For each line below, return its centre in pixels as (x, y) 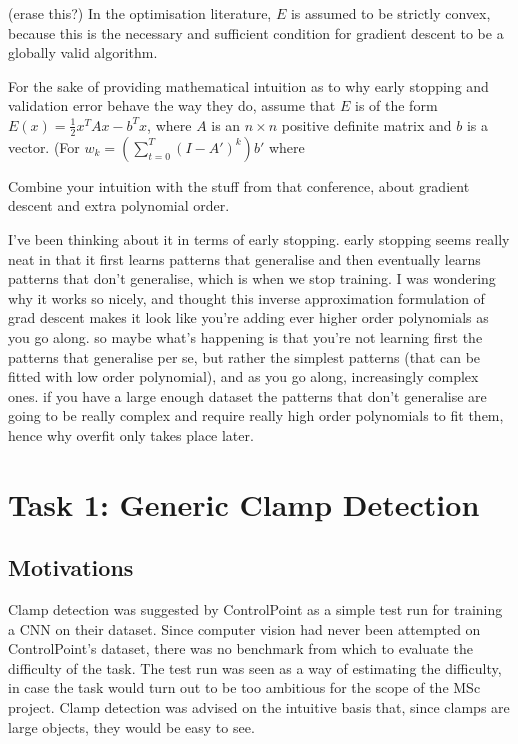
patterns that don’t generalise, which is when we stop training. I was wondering (252, 278)
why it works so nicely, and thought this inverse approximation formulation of (246, 297)
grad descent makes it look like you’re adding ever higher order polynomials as (248, 317)
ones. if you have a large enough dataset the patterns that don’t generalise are (247, 395)
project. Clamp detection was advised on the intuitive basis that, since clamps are (259, 707)
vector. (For (44, 146)
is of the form (396, 105)
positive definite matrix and (366, 124)
